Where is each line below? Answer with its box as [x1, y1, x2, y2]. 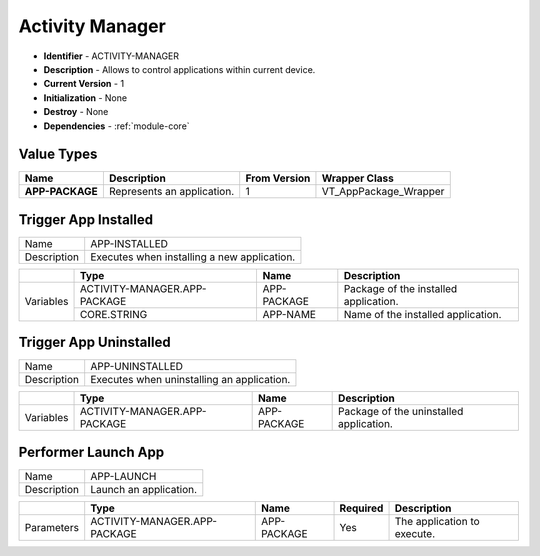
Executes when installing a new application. [90, 250, 296, 264]
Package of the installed [343, 281, 458, 295]
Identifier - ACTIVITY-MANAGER [43, 50, 180, 62]
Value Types [18, 146, 98, 163]
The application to [394, 514, 480, 528]
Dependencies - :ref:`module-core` [43, 120, 190, 132]
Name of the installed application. [343, 307, 502, 321]
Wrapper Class [321, 171, 394, 185]
